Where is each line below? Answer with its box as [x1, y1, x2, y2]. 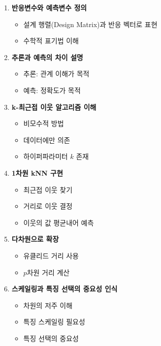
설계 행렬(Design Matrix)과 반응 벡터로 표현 [23, 19, 158, 29]
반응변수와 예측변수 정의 [11, 2, 87, 12]
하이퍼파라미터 [23, 151, 68, 161]
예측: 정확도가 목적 [23, 85, 81, 95]
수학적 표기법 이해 [23, 35, 79, 46]
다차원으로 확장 [11, 234, 59, 244]
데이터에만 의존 [23, 134, 70, 145]
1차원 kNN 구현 [11, 167, 63, 178]
